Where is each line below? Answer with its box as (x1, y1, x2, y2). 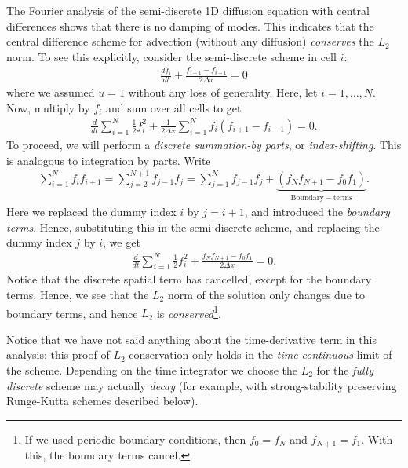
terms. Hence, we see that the (6, 286, 149, 302)
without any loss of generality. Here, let (128, 84, 318, 101)
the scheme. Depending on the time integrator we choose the (6, 362, 297, 378)
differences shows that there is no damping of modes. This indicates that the (6, 17, 374, 34)
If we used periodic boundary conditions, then (24, 430, 246, 447)
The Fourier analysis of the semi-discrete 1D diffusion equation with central (6, 2, 370, 18)
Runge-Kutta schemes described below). (6, 393, 199, 409)
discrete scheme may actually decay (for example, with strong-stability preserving (6, 377, 397, 393)
